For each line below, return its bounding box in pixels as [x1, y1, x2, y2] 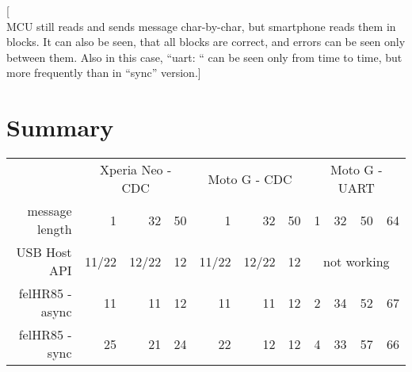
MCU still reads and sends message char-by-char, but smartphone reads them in [6, 17, 396, 34]
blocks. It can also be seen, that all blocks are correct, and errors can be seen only [6, 33, 406, 50]
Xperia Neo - [99, 160, 172, 179]
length [37, 220, 72, 239]
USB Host [16, 243, 72, 262]
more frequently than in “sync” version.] [6, 64, 201, 81]
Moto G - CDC [208, 169, 292, 188]
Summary [6, 111, 114, 144]
